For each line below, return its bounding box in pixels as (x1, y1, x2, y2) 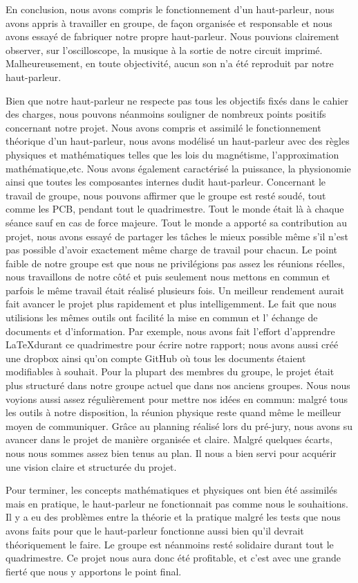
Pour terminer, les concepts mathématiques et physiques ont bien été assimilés (6, 483, 337, 497)
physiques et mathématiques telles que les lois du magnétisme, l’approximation (6, 147, 339, 161)
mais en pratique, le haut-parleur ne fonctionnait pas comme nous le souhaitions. (6, 496, 348, 510)
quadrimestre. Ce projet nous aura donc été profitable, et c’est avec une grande (6, 550, 341, 565)
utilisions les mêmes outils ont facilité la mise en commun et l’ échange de (6, 310, 318, 325)
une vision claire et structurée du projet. (6, 459, 177, 474)
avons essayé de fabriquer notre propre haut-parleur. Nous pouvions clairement (6, 29, 339, 44)
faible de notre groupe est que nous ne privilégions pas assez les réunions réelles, (6, 255, 345, 270)
